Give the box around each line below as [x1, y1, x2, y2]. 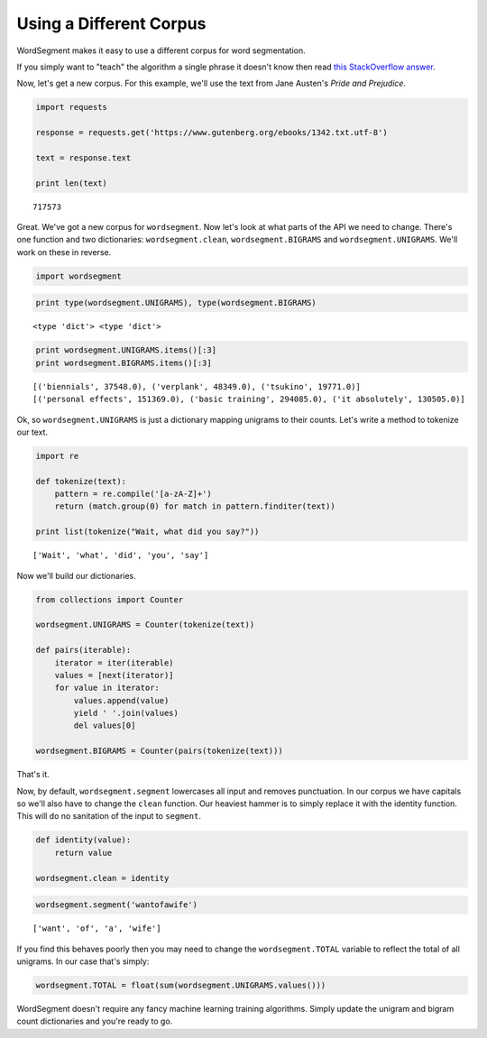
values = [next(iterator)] [54, 670, 175, 680]
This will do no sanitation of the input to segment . [16, 811, 202, 822]
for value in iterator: [54, 683, 160, 694]
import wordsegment [35, 271, 122, 281]
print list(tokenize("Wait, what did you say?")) [35, 527, 260, 537]
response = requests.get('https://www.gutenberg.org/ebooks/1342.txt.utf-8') [35, 127, 388, 138]
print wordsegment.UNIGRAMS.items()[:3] [35, 345, 216, 355]
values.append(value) [73, 695, 170, 705]
